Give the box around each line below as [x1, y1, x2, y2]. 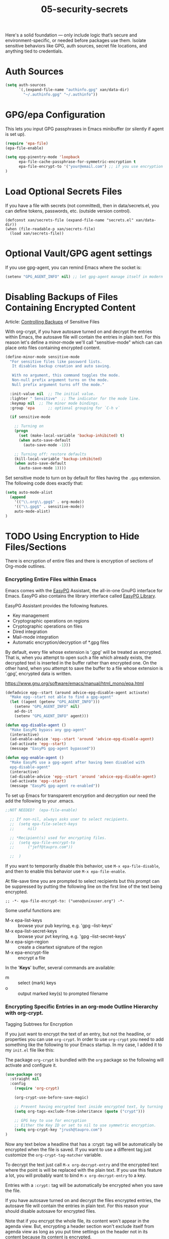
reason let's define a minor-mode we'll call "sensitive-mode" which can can [5, 339, 162, 345]
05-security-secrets [41, 4, 128, 15]
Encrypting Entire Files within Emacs [5, 576, 97, 583]
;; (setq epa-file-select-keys [10, 821, 78, 827]
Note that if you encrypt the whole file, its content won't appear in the [5, 1218, 149, 1224]
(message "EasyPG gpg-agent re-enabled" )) [10, 783, 100, 789]
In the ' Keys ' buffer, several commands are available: [5, 965, 116, 971]
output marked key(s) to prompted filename [18, 990, 108, 996]
